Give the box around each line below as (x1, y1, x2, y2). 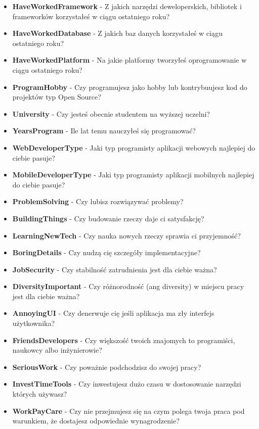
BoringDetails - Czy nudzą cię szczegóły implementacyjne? (12, 247, 201, 258)
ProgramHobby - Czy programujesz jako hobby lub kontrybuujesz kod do (12, 81, 247, 92)
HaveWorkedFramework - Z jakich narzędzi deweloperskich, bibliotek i (12, 1, 242, 11)
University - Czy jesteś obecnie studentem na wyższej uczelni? (12, 108, 210, 119)
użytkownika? (12, 318, 55, 328)
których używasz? (12, 389, 67, 399)
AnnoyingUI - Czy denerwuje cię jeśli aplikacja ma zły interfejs (12, 308, 214, 318)
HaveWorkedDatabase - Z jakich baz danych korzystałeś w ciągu (12, 28, 223, 38)
